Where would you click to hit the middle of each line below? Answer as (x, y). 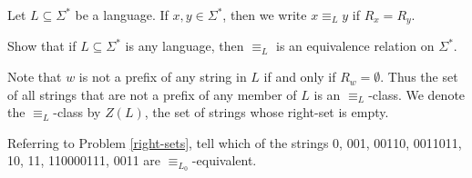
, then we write (265, 15)
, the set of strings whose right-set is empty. (267, 112)
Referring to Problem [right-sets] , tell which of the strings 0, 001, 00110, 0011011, (235, 142)
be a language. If (122, 15)
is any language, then (185, 46)
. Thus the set (419, 77)
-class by (77, 112)
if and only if (300, 77)
